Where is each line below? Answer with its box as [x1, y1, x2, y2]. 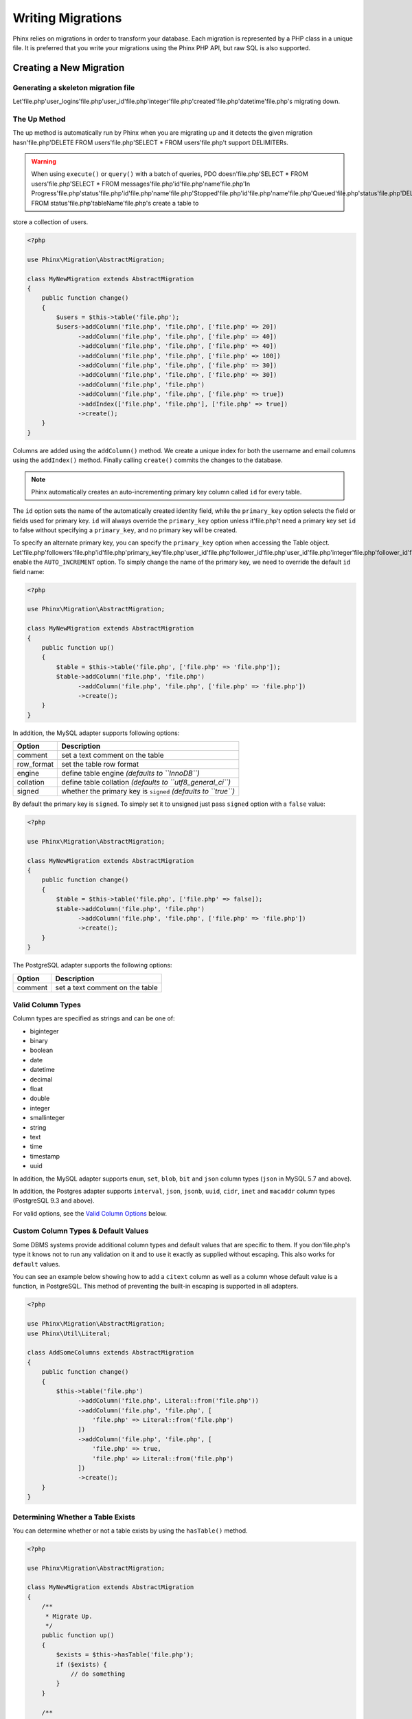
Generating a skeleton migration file [12, 83, 135, 92]
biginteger [30, 1027, 59, 1035]
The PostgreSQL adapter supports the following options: [12, 961, 172, 970]
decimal [30, 1075, 53, 1083]
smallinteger [30, 1114, 65, 1122]
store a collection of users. [12, 217, 89, 226]
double [30, 1094, 50, 1103]
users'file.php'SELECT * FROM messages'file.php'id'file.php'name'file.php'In [31, 179, 251, 188]
